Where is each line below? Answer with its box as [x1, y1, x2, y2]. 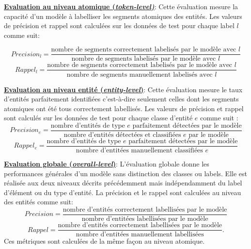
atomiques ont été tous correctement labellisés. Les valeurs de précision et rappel [4, 103, 244, 113]
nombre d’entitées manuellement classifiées [76, 147, 203, 154]
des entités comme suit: [4, 197, 73, 207]
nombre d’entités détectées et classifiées [63, 131, 181, 138]
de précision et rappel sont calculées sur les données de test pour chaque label [4, 20, 235, 31]
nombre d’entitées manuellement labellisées [76, 231, 204, 238]
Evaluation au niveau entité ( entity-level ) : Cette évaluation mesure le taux [4, 84, 243, 94]
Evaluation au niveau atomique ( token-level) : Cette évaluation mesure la [4, 1, 238, 11]
